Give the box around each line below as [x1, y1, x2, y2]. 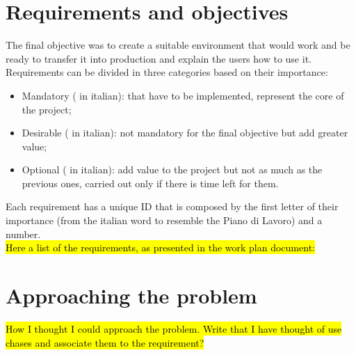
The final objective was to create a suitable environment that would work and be [6, 38, 350, 52]
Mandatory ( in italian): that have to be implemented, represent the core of [22, 88, 344, 102]
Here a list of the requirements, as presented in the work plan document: [6, 240, 315, 255]
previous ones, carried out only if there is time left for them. [22, 175, 279, 190]
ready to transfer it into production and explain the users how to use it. [6, 51, 311, 65]
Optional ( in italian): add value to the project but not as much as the [22, 162, 323, 177]
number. [6, 226, 41, 241]
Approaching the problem [6, 281, 257, 310]
